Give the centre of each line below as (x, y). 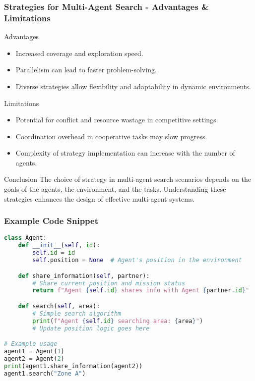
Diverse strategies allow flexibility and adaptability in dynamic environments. (133, 86)
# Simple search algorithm (77, 313)
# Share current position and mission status (109, 283)
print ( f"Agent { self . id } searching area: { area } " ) (118, 321)
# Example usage (31, 344)
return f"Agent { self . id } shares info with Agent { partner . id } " (141, 291)
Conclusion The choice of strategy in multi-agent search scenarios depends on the (127, 179)
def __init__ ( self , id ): (59, 245)
